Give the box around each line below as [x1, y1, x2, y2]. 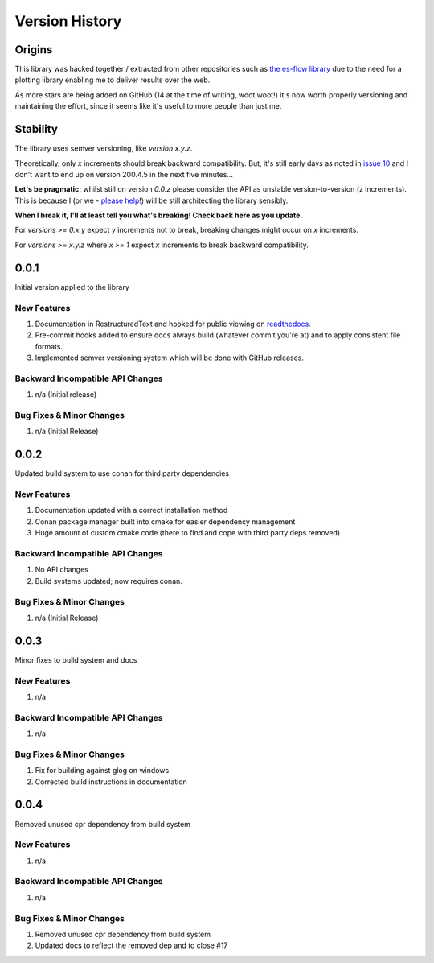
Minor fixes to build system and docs [14, 655, 137, 664]
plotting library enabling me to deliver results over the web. [14, 75, 211, 85]
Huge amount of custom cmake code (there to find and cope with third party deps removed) [35, 528, 341, 538]
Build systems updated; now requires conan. [35, 576, 182, 585]
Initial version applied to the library [14, 282, 130, 291]
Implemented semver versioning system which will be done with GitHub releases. [35, 353, 305, 362]
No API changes [35, 564, 88, 575]
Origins [14, 43, 53, 56]
